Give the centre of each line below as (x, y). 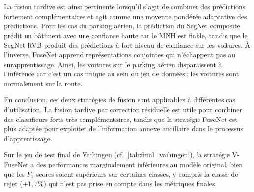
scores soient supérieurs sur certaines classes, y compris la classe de (137, 174)
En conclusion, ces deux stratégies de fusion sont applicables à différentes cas (120, 100)
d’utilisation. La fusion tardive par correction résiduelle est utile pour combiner (123, 109)
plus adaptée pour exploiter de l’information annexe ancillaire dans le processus (124, 129)
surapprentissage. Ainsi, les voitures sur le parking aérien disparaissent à (113, 64)
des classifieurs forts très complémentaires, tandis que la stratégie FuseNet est (121, 119)
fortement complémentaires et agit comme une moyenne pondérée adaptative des (126, 16)
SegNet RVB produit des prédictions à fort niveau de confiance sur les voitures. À (127, 45)
